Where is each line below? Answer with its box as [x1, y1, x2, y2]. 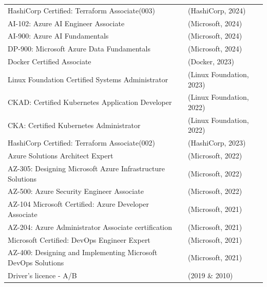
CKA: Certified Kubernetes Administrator [8, 119, 141, 130]
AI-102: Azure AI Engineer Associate [8, 17, 125, 28]
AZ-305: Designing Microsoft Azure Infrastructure [8, 163, 165, 173]
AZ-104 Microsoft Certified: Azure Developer [8, 199, 149, 209]
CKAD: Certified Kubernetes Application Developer [8, 97, 172, 107]
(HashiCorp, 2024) [188, 5, 246, 15]
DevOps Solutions [8, 257, 64, 267]
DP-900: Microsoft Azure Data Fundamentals [8, 43, 150, 54]
